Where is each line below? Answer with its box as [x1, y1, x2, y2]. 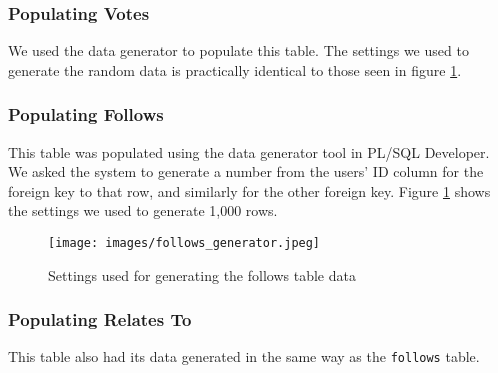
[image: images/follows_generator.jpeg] [48, 236, 321, 250]
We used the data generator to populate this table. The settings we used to [8, 40, 469, 61]
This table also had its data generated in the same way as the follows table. [8, 346, 480, 367]
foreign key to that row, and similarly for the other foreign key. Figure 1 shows [8, 180, 491, 201]
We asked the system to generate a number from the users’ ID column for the [8, 161, 484, 182]
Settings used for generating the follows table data [48, 264, 356, 285]
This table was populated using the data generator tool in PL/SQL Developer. [8, 141, 490, 162]
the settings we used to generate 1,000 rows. [8, 200, 278, 221]
